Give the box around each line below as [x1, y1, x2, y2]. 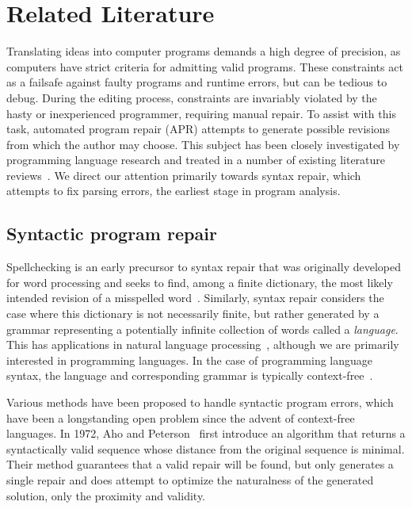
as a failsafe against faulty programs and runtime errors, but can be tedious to [6, 74, 387, 90]
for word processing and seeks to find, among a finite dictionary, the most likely [6, 274, 393, 290]
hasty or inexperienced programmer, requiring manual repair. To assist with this [6, 105, 396, 121]
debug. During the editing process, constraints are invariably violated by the [6, 89, 377, 105]
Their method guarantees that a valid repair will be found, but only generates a [6, 456, 394, 473]
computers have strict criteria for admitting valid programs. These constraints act [6, 58, 403, 75]
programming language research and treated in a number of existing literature [6, 151, 386, 168]
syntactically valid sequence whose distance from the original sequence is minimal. [6, 440, 405, 457]
